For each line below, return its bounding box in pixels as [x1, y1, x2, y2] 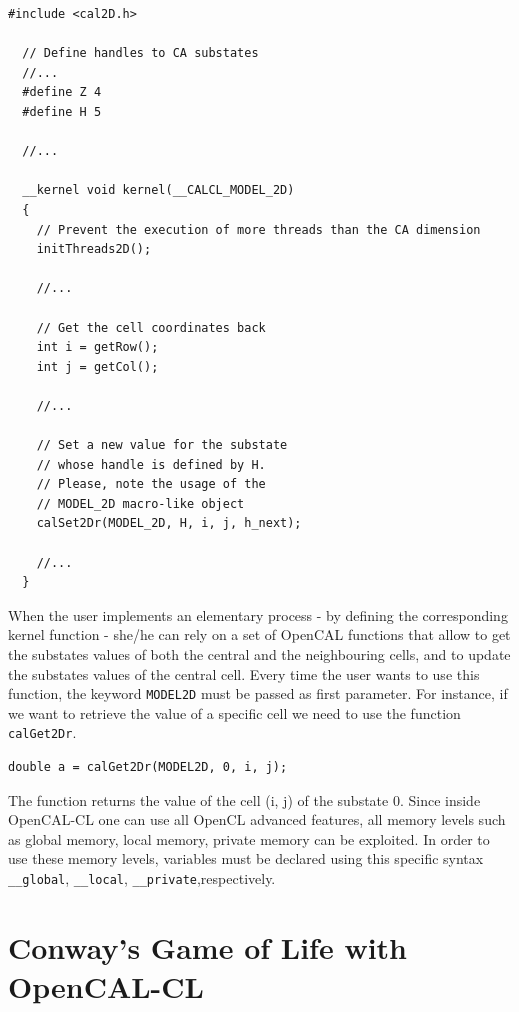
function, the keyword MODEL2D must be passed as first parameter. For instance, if [8, 683, 508, 704]
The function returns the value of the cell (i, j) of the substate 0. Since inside [8, 789, 481, 810]
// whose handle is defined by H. [36, 457, 266, 472]
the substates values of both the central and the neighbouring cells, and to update [8, 644, 511, 664]
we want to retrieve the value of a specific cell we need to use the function [8, 702, 461, 723]
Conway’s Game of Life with [8, 926, 408, 967]
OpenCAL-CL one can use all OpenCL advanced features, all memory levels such [8, 809, 506, 830]
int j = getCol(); [36, 359, 159, 374]
